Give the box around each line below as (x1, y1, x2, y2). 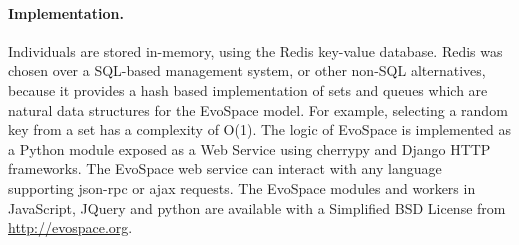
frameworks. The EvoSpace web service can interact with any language (8, 158, 442, 179)
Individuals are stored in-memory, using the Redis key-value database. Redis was (8, 40, 503, 61)
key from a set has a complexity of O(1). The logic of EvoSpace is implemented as (8, 119, 511, 140)
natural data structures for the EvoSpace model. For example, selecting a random (8, 99, 508, 120)
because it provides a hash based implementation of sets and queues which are (8, 79, 488, 100)
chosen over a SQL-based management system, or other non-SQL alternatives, (8, 60, 486, 81)
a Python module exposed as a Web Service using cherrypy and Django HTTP (8, 138, 491, 159)
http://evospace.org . (8, 217, 133, 238)
